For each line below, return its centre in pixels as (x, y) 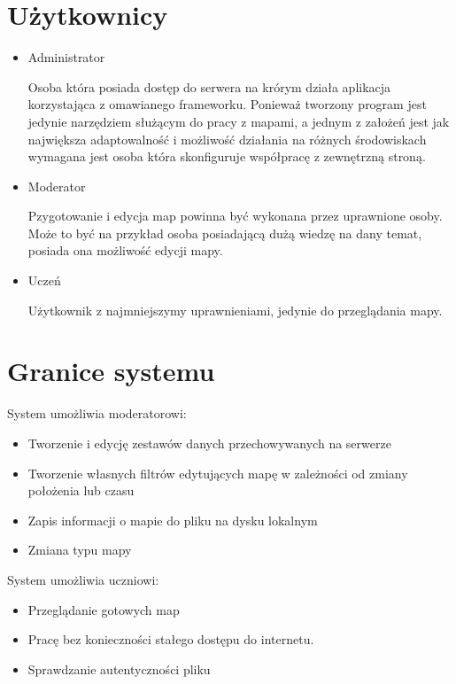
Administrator (66, 57)
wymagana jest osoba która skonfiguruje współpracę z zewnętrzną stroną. (227, 156)
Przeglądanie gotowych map (104, 609)
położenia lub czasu (81, 490)
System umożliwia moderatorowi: (97, 413)
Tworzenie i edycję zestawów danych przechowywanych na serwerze (209, 443)
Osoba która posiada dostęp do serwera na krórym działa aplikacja (209, 86)
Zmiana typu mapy (80, 550)
